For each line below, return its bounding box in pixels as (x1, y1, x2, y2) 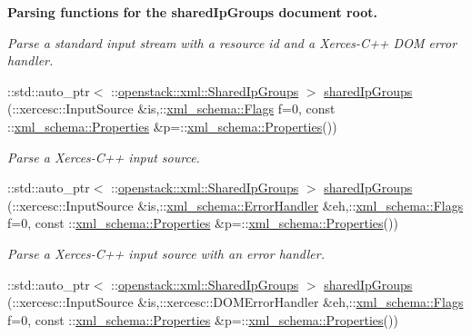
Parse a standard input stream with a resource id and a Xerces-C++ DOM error (7, 33, 457, 52)
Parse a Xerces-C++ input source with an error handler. (7, 243, 325, 262)
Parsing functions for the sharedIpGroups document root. (7, 3, 377, 21)
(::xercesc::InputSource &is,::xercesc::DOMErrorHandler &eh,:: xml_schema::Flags (7, 292, 464, 311)
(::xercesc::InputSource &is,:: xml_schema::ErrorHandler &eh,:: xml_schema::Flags (7, 195, 464, 214)
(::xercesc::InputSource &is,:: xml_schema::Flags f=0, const (7, 99, 336, 118)
